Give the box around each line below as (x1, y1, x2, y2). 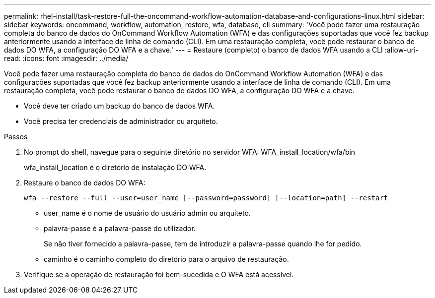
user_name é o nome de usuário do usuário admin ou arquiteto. (44, 209, 251, 217)
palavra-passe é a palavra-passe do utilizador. (44, 224, 196, 233)
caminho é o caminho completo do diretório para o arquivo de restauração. (44, 255, 289, 263)
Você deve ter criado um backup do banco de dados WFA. (24, 102, 215, 110)
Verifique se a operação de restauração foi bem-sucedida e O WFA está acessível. (24, 270, 294, 279)
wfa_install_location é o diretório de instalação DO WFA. (24, 163, 207, 172)
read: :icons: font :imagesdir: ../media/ (4, 54, 129, 62)
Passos (4, 132, 28, 141)
